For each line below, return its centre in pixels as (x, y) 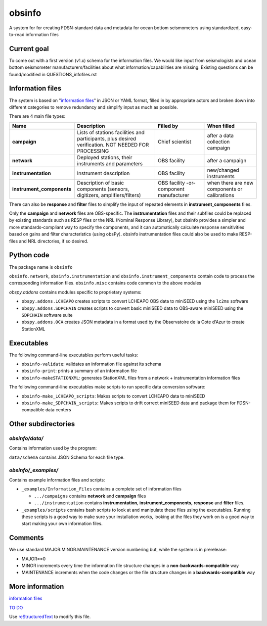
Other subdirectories (42, 424)
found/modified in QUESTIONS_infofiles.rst (53, 74)
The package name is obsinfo (41, 267)
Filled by (168, 126)
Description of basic (100, 183)
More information (37, 587)
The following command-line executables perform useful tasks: (74, 355)
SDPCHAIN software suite (47, 315)
